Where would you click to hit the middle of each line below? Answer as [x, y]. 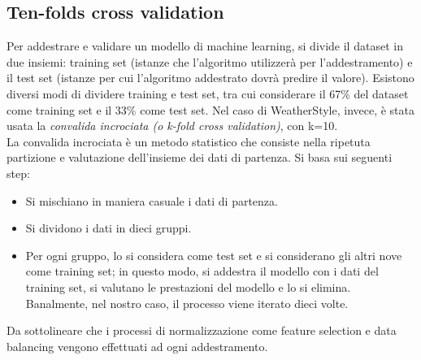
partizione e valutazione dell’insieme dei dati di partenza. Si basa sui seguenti [200, 157]
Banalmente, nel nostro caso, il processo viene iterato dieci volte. [187, 303]
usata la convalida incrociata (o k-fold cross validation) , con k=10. [172, 126]
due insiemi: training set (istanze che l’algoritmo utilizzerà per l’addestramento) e [210, 61]
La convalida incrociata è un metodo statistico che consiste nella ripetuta [189, 141]
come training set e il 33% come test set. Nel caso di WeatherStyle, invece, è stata [211, 109]
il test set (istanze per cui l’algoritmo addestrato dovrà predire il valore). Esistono [210, 78]
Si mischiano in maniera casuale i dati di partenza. [152, 200]
